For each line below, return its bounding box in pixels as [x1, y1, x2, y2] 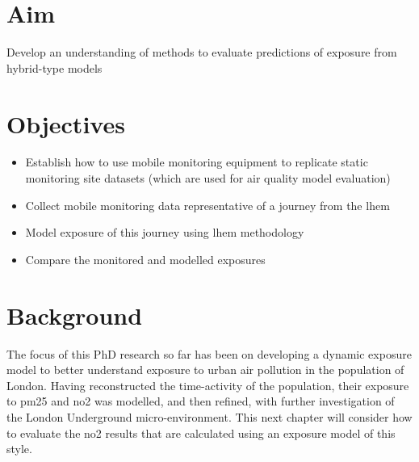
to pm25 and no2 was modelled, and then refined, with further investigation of [6, 393, 395, 409]
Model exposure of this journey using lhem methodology [25, 224, 304, 241]
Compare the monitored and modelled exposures [25, 250, 266, 267]
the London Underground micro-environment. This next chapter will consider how [6, 408, 413, 425]
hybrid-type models [6, 59, 103, 76]
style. [6, 440, 32, 457]
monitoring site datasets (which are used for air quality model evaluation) [25, 170, 391, 187]
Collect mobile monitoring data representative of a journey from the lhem [25, 196, 390, 213]
